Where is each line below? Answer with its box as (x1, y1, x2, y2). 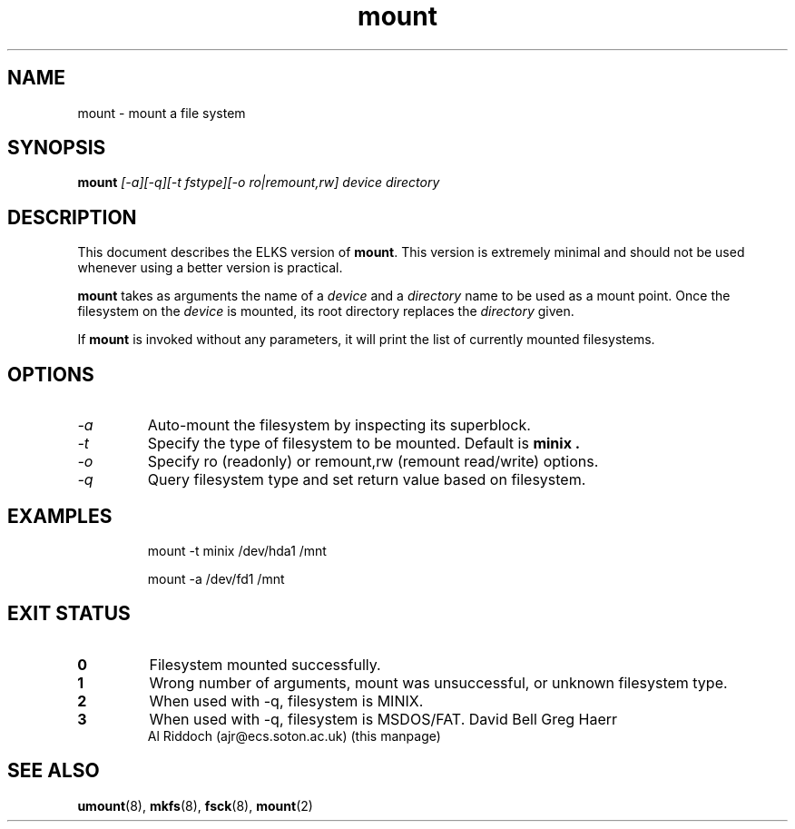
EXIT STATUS (7, 602, 131, 626)
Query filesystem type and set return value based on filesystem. (147, 470, 586, 489)
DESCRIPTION (7, 205, 137, 229)
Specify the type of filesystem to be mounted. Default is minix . (147, 434, 581, 453)
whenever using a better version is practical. (77, 260, 343, 276)
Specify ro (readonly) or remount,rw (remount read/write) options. (147, 452, 599, 471)
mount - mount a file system (77, 104, 246, 121)
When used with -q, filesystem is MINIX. (149, 691, 424, 710)
